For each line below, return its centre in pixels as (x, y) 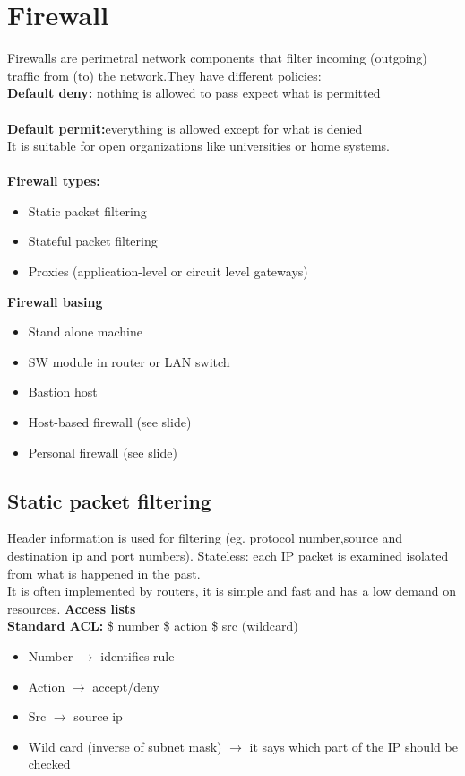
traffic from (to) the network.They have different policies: (164, 75)
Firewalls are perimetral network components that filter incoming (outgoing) (217, 58)
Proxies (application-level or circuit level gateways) (168, 271)
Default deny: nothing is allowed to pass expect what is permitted (194, 93)
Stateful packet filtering (93, 241)
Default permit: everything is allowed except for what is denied (185, 128)
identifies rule (138, 655)
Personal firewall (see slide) (103, 452)
